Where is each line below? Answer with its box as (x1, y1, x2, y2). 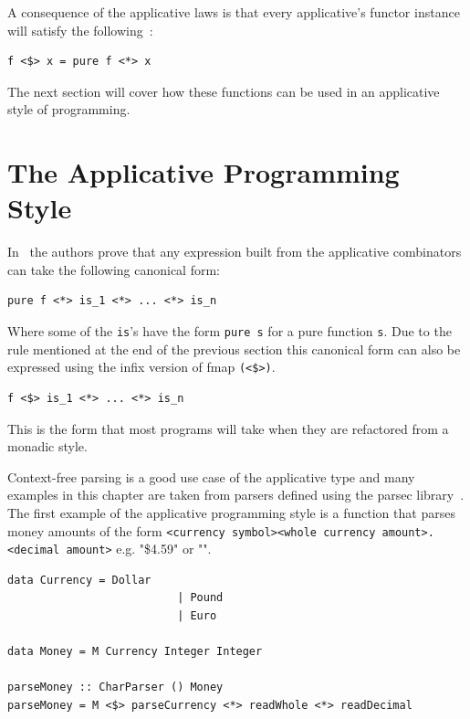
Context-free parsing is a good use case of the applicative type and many (7, 467, 415, 486)
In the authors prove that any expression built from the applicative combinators (7, 242, 462, 261)
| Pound (177, 591, 224, 605)
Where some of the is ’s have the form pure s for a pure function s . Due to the (7, 322, 452, 341)
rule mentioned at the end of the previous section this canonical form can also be (7, 339, 461, 358)
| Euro (177, 609, 217, 623)
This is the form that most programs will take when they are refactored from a (7, 418, 449, 438)
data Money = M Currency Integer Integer (7, 645, 263, 659)
